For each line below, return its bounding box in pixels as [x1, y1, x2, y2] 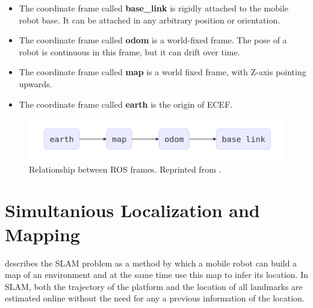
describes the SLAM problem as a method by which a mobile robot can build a [5, 256, 297, 269]
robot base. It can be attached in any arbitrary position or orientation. [19, 13, 280, 26]
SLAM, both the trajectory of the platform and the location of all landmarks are [5, 280, 303, 292]
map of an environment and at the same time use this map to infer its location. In [5, 268, 308, 281]
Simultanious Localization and [5, 198, 260, 223]
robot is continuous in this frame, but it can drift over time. [19, 45, 240, 58]
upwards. [19, 77, 52, 90]
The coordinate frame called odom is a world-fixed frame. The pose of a [19, 34, 287, 46]
